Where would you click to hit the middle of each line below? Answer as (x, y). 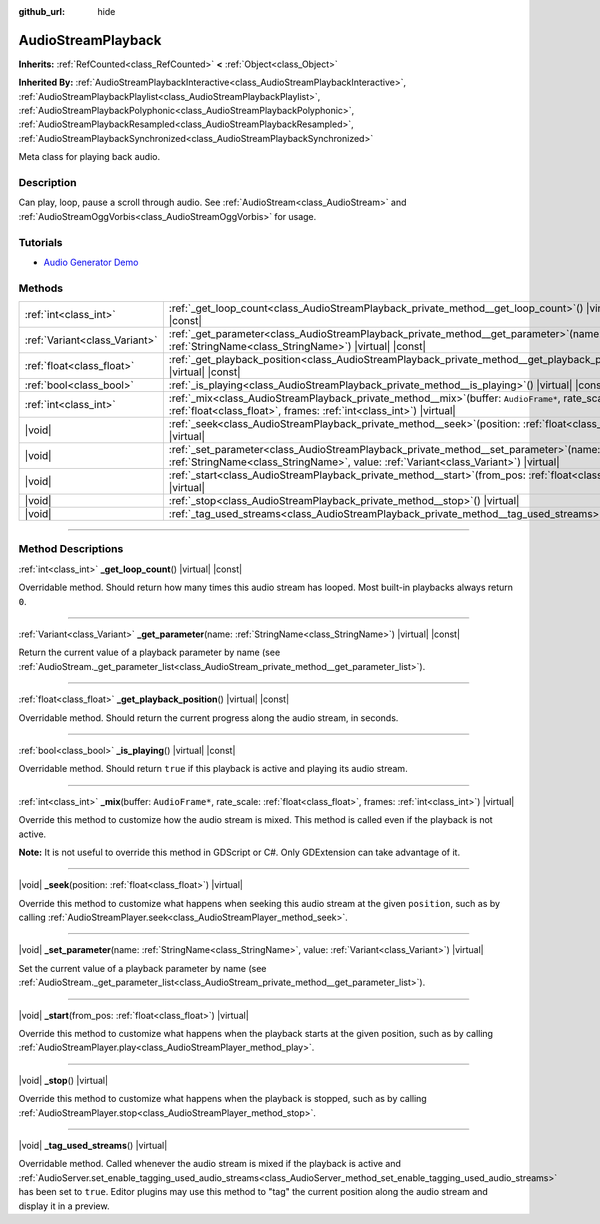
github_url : (41, 11)
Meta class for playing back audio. (89, 157)
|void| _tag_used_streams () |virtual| (93, 1145)
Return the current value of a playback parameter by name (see (149, 652)
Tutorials (41, 242)
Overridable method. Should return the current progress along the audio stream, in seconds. (208, 717)
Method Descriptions (71, 549)
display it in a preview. (64, 1206)
